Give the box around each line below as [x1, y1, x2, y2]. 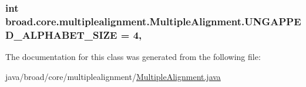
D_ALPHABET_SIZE [5, 27, 117, 42]
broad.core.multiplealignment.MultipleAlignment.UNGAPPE [5, 14, 301, 28]
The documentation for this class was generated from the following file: [5, 51, 261, 63]
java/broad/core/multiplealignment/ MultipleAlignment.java [5, 70, 221, 82]
